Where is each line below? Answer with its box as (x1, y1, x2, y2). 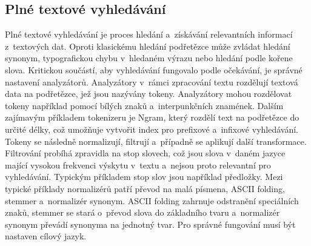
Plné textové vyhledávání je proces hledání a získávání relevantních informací (5, 28, 293, 41)
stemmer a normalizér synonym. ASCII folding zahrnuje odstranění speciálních (5, 194, 299, 207)
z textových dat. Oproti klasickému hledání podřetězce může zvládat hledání (5, 39, 290, 52)
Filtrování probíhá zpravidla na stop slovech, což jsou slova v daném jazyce (5, 147, 286, 159)
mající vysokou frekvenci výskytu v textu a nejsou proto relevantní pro (5, 158, 271, 171)
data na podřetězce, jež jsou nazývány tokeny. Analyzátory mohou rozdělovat (5, 87, 292, 100)
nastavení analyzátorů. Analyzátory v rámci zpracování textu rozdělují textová (5, 75, 298, 88)
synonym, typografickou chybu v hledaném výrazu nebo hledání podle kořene (5, 52, 293, 64)
